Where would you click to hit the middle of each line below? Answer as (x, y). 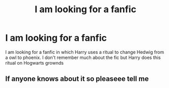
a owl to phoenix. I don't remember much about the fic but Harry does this (83, 57)
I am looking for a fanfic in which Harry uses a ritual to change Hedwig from (85, 52)
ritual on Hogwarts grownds (34, 63)
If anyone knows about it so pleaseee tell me (77, 79)
